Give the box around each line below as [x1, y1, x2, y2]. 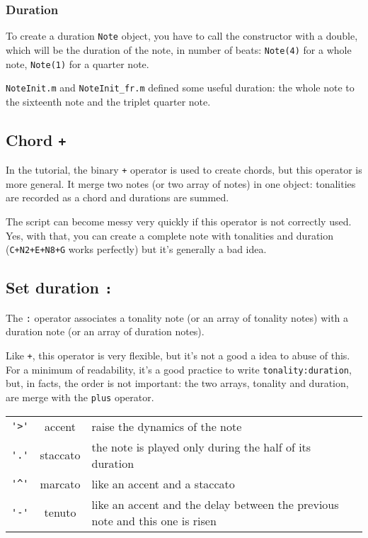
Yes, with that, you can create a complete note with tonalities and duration [6, 228, 334, 242]
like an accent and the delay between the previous [91, 495, 339, 512]
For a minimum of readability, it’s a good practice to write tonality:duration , [6, 362, 352, 376]
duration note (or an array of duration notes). [6, 324, 205, 339]
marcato [40, 475, 81, 492]
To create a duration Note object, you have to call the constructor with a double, [6, 28, 358, 43]
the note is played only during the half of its [91, 438, 311, 455]
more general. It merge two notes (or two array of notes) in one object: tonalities [6, 176, 356, 191]
